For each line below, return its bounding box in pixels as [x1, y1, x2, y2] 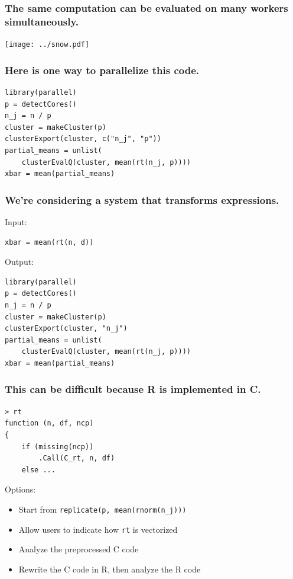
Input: [5, 215, 27, 228]
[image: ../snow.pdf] [5, 40, 90, 49]
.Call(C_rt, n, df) [38, 454, 115, 463]
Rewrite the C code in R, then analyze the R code [18, 562, 201, 575]
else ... [21, 465, 56, 474]
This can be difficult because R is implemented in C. [5, 382, 261, 396]
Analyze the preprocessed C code [18, 543, 139, 555]
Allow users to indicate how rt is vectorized [18, 523, 178, 535]
